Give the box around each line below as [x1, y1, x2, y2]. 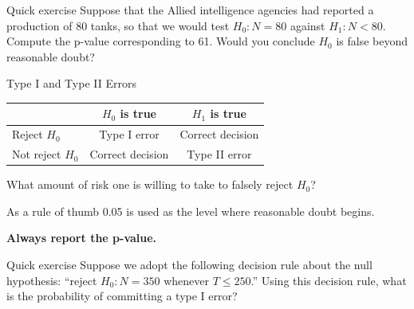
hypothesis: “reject [6, 272, 97, 288]
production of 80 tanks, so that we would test [6, 17, 230, 33]
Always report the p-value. [6, 229, 157, 246]
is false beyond [336, 33, 408, 49]
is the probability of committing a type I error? [6, 287, 238, 304]
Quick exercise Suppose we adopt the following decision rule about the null [6, 256, 373, 273]
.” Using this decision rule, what [250, 272, 407, 288]
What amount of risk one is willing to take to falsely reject [6, 176, 294, 193]
